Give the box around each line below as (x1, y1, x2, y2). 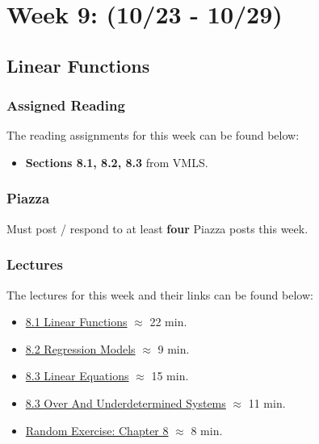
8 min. (191, 421, 223, 438)
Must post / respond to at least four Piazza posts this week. (6, 220, 309, 237)
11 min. (248, 394, 286, 411)
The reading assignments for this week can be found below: (6, 127, 300, 144)
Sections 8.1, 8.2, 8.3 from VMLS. (25, 153, 208, 170)
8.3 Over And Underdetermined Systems (25, 394, 226, 411)
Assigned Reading (6, 95, 125, 115)
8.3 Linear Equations (25, 367, 129, 384)
